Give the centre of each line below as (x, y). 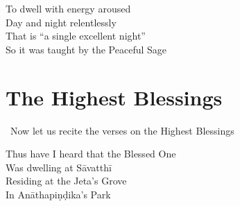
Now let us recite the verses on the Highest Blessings (122, 130)
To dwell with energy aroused (68, 8)
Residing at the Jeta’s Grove (66, 181)
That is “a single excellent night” (76, 36)
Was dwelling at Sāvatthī (59, 167)
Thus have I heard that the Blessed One (91, 154)
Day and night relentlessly (61, 22)
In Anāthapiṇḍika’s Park (58, 194)
